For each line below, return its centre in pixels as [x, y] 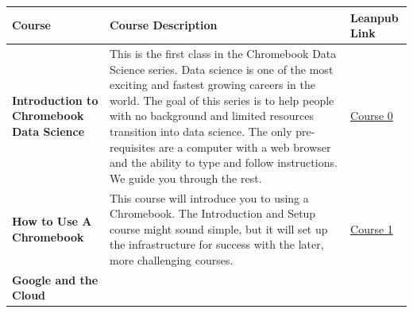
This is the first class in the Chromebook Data [223, 53]
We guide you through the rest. [186, 178]
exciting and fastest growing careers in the [212, 85]
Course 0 [372, 116]
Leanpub [374, 17]
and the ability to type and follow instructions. [224, 162]
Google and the [55, 279]
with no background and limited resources [212, 116]
